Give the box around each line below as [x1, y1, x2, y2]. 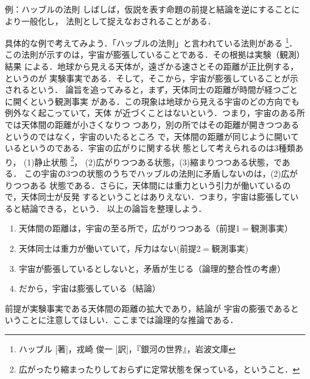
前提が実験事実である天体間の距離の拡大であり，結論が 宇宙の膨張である [5, 302, 291, 314]
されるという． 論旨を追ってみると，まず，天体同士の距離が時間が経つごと [5, 83, 298, 96]
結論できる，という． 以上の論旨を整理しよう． [21, 202, 207, 214]
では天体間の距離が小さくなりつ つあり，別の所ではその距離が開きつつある [5, 118, 299, 130]
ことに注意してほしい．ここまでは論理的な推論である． [21, 314, 238, 326]
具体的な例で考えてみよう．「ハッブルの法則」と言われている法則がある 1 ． [5, 35, 297, 49]
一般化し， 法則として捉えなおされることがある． [21, 14, 216, 27]
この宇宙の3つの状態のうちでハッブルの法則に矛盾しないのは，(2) [24, 167, 281, 180]
